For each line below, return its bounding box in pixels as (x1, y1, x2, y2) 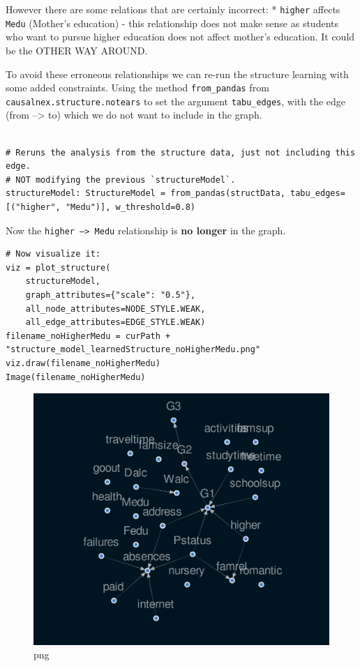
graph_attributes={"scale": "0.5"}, (25, 290, 196, 300)
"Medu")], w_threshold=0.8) (65, 202, 196, 212)
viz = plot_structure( (6, 262, 111, 273)
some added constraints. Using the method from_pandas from (6, 80, 269, 95)
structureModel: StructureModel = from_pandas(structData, (6, 188, 285, 199)
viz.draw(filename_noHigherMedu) (6, 358, 160, 368)
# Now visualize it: (6, 249, 101, 259)
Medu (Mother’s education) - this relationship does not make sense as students (6, 15, 338, 30)
